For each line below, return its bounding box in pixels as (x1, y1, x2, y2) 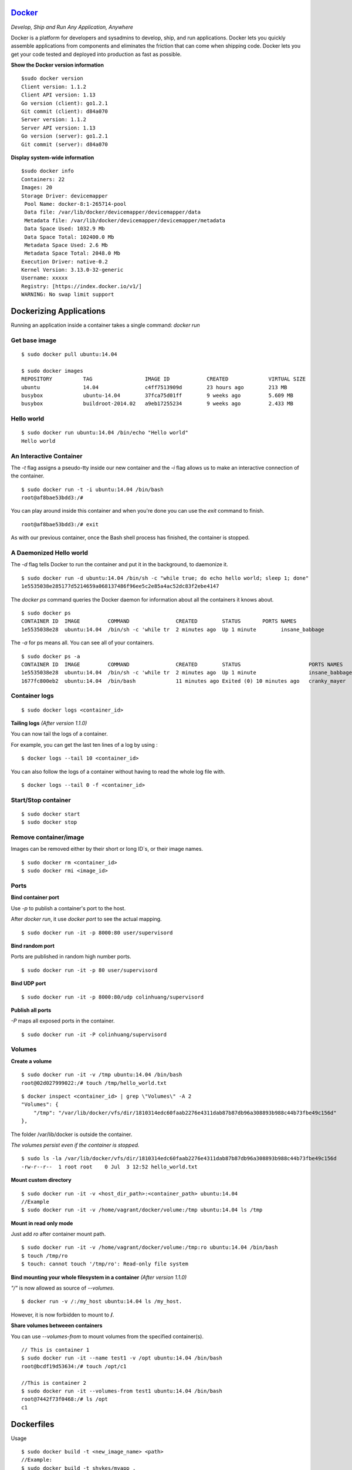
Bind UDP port (11, 980, 46, 987)
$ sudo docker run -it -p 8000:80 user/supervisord (21, 929, 173, 936)
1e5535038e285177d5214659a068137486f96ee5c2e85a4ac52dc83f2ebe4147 (21, 583, 219, 590)
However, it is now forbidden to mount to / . (11, 1311, 114, 1318)
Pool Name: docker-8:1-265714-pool (24, 201, 127, 207)
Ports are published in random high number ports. (11, 953, 131, 960)
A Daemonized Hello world (11, 549, 88, 557)
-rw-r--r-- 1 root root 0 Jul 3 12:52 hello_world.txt (21, 1163, 198, 1170)
